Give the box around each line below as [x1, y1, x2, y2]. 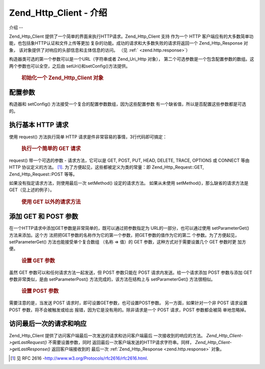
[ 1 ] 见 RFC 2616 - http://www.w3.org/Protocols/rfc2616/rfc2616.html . [10, 355, 148, 361]
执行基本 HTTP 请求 [9, 121, 69, 129]
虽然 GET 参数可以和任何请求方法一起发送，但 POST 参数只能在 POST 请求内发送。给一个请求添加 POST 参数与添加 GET [9, 270, 253, 275]
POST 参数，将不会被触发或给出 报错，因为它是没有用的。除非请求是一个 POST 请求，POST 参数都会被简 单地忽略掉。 [9, 307, 249, 313]
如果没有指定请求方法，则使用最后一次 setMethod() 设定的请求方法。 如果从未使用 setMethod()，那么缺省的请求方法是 [9, 180, 249, 186]
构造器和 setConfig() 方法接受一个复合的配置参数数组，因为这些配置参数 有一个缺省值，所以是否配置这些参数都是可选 [9, 101, 246, 107]
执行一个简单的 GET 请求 [21, 145, 81, 152]
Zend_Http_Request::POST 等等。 [9, 171, 78, 177]
